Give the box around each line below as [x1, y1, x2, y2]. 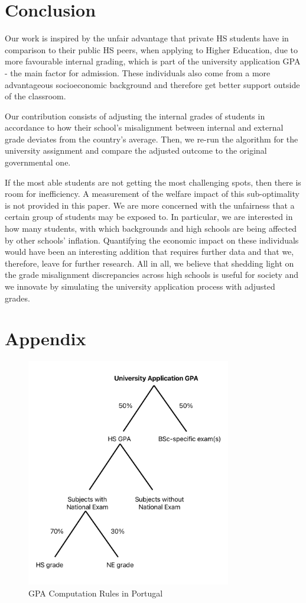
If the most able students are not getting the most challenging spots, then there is [5, 176, 301, 188]
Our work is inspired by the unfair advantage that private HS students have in [5, 32, 289, 44]
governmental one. [5, 156, 71, 168]
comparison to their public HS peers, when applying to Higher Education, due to [5, 43, 298, 56]
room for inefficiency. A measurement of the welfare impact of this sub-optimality [5, 187, 300, 200]
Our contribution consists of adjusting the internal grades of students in [5, 109, 265, 122]
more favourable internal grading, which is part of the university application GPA [5, 55, 301, 67]
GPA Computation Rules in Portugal [28, 586, 163, 599]
